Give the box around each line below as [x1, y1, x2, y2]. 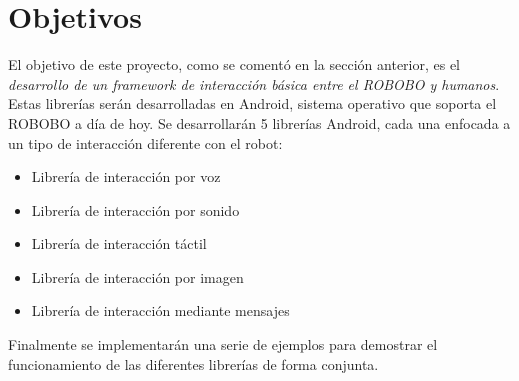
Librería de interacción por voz [31, 166, 221, 187]
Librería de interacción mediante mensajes [31, 300, 290, 321]
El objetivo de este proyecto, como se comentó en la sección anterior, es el [8, 54, 461, 75]
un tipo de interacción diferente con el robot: [8, 132, 283, 153]
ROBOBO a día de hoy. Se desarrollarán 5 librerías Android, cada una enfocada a [8, 112, 511, 133]
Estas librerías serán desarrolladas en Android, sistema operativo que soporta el [8, 93, 497, 114]
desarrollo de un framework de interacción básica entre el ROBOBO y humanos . [8, 73, 500, 94]
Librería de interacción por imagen [31, 266, 244, 287]
